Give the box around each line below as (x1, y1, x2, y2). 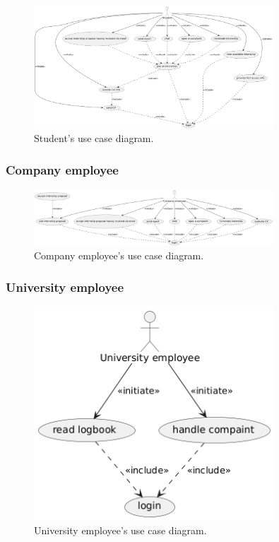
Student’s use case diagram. (34, 131, 154, 146)
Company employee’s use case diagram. (34, 248, 204, 263)
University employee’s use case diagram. (34, 522, 207, 537)
